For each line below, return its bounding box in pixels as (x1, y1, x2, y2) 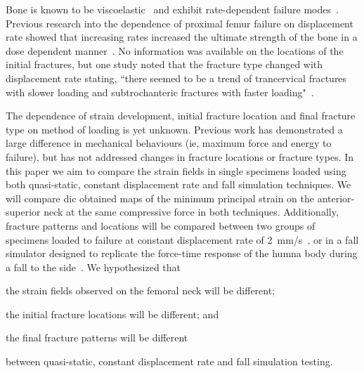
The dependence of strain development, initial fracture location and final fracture (6, 108, 356, 123)
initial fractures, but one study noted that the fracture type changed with (6, 57, 323, 72)
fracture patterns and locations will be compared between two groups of (6, 218, 316, 233)
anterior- (317, 190, 355, 205)
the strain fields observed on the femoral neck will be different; (6, 283, 275, 298)
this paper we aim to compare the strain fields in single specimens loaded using (6, 163, 346, 178)
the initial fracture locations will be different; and (6, 306, 219, 321)
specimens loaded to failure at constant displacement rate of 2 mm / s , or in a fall (6, 232, 359, 247)
